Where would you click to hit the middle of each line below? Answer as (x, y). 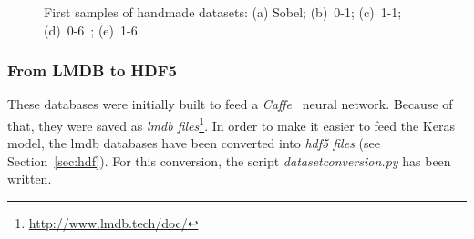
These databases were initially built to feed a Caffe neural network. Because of (230, 104)
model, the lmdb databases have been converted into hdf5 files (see (194, 143)
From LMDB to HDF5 (93, 70)
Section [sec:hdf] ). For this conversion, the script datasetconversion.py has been (229, 160)
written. (30, 179)
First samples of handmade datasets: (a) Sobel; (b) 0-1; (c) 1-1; (223, 12)
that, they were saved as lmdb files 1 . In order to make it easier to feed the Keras (231, 124)
